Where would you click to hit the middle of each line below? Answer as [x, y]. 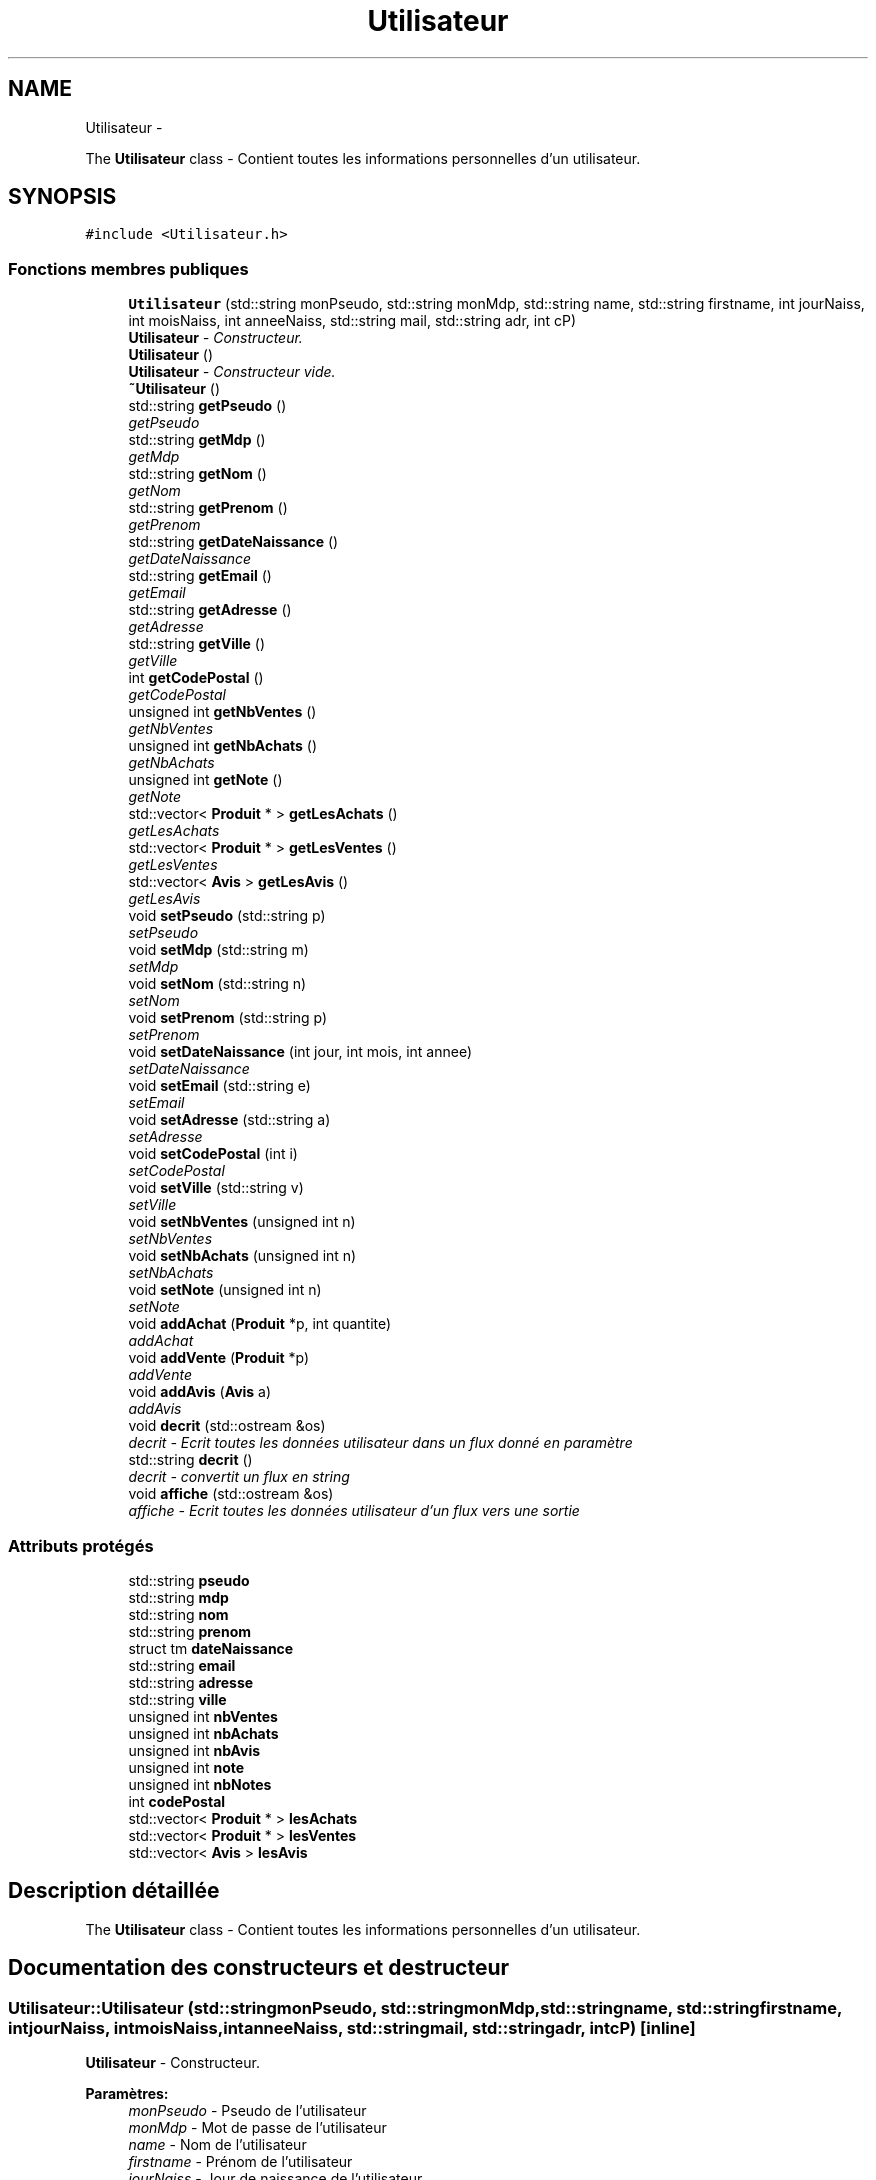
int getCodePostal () [196, 678]
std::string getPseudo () [207, 406]
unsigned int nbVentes [203, 1716]
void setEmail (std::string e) [219, 1086]
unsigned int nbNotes [200, 1784]
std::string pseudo [189, 1580]
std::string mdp [178, 1597]
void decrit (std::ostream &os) [227, 1426]
